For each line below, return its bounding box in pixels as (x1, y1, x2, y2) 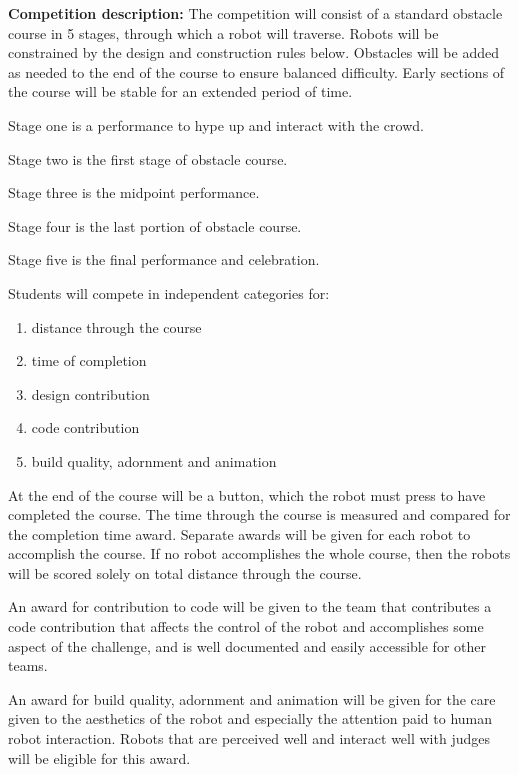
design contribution (31, 383, 150, 404)
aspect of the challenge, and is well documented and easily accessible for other (8, 635, 486, 656)
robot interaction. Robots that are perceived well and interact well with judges (8, 728, 490, 749)
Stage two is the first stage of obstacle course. (8, 148, 288, 169)
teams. (8, 655, 48, 676)
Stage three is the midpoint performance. (8, 182, 260, 203)
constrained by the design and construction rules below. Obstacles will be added (8, 42, 499, 63)
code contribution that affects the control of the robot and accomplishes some (8, 616, 484, 637)
